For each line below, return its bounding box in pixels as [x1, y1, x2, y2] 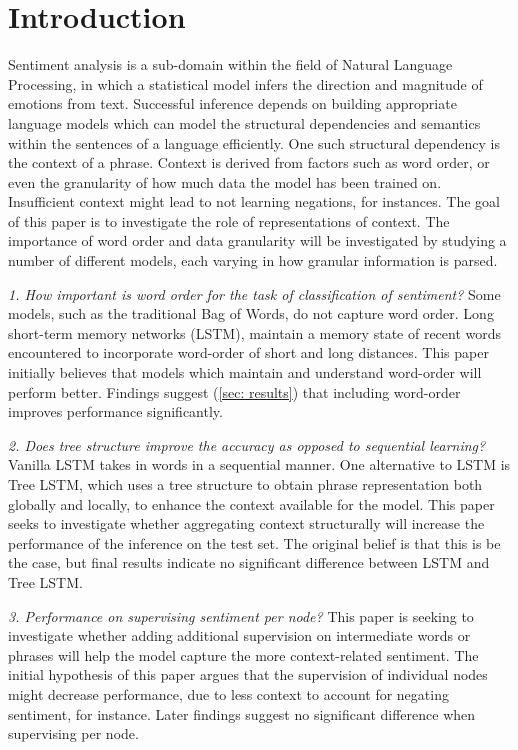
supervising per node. [8, 723, 139, 744]
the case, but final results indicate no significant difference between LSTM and [8, 552, 490, 573]
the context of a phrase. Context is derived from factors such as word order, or [8, 152, 490, 173]
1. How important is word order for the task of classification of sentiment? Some [8, 283, 501, 304]
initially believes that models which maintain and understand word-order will [8, 362, 482, 383]
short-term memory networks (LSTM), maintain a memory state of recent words [8, 322, 502, 343]
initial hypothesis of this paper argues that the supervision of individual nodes [8, 664, 488, 685]
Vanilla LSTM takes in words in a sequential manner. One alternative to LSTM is [8, 454, 511, 475]
